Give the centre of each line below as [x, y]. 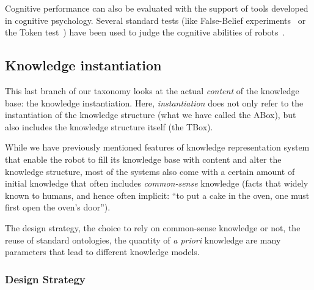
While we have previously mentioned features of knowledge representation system [157, 147]
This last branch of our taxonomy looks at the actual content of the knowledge [152, 90]
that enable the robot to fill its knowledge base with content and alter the [143, 159]
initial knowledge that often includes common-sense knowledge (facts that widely [157, 183]
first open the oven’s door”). [58, 207]
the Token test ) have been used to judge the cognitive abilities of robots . [145, 32]
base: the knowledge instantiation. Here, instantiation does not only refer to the [154, 102]
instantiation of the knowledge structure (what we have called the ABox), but [151, 115]
